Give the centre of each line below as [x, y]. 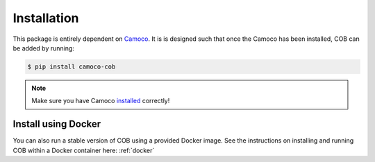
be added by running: [43, 48]
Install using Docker [57, 124]
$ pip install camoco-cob [72, 66]
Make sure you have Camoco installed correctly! [101, 101]
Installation [46, 18]
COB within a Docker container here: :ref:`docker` [84, 150]
